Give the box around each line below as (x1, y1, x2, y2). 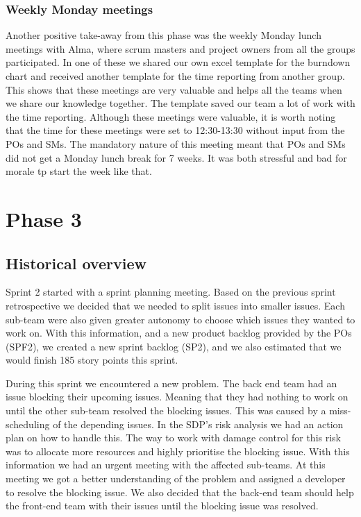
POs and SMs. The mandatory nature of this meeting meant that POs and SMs (6, 136, 346, 151)
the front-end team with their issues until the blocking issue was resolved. (6, 498, 319, 513)
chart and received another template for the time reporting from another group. (6, 69, 345, 83)
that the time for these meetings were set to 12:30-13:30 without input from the (6, 123, 345, 137)
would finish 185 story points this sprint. (6, 353, 178, 367)
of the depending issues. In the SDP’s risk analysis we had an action (53, 416, 344, 431)
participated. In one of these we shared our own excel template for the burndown (6, 55, 351, 69)
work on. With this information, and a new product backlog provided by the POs (6, 325, 352, 340)
